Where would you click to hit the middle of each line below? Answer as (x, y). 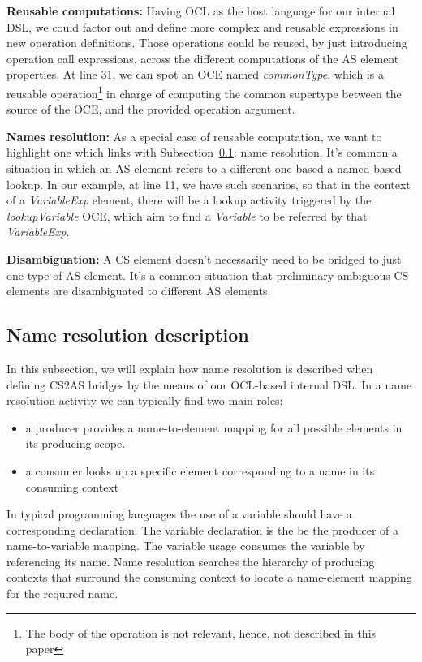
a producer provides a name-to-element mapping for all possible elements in (214, 427)
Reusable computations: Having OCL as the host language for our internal (201, 11)
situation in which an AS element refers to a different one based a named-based (204, 168)
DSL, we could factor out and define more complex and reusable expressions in (202, 26)
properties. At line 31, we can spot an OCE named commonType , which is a (195, 74)
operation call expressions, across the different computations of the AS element (203, 58)
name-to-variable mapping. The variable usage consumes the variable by (186, 546)
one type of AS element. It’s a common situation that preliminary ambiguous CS (208, 275)
